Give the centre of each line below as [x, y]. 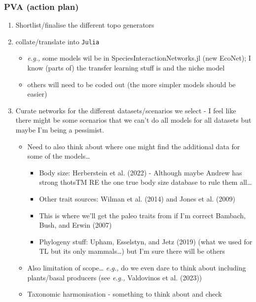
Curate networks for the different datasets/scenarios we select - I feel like [126, 110]
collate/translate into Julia [57, 41]
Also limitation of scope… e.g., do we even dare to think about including [137, 267]
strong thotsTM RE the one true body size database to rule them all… [146, 182]
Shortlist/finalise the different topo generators [85, 25]
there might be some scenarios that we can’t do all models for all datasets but [133, 120]
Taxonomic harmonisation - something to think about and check [125, 294]
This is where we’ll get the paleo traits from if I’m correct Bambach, [143, 215]
